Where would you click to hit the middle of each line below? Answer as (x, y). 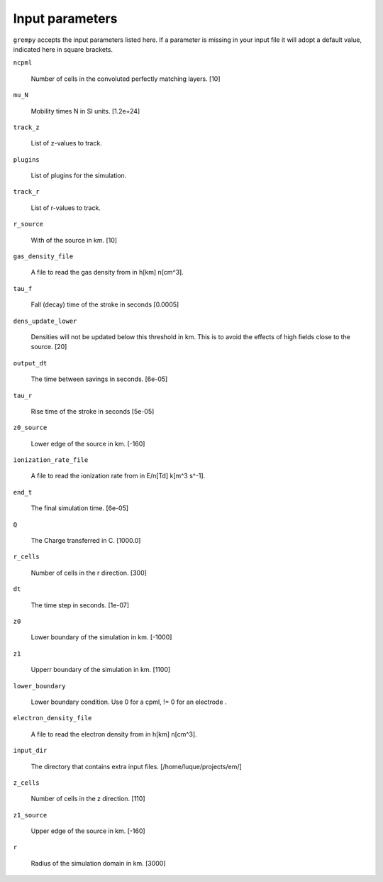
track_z (27, 127)
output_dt (30, 363)
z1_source (30, 815)
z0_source (30, 428)
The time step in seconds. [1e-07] (80, 605)
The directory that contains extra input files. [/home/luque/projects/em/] (137, 766)
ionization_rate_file (51, 460)
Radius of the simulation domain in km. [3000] (98, 863)
